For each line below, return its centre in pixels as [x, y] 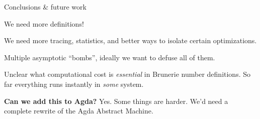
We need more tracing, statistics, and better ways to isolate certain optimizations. [131, 40]
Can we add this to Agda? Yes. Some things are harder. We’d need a [116, 101]
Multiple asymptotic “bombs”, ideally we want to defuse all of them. [110, 57]
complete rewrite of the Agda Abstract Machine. [79, 111]
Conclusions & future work [45, 7]
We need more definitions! [44, 23]
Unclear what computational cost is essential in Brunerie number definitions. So [127, 74]
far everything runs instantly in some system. [74, 84]
